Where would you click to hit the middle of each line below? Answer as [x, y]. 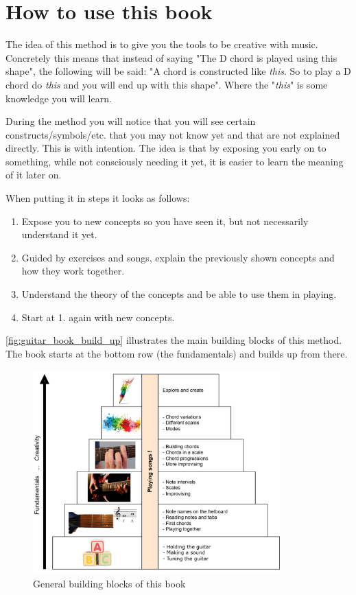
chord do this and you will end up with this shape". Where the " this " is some [167, 84]
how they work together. [73, 271]
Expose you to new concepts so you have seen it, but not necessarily [165, 221]
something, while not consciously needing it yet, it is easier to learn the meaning [175, 161]
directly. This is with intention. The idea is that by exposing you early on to [166, 148]
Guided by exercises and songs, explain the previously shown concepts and [178, 257]
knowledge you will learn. [59, 98]
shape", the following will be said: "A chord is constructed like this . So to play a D [178, 71]
